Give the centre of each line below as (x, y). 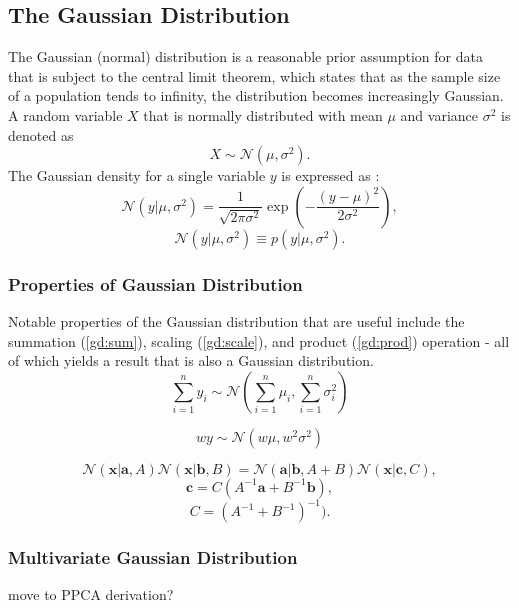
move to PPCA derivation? (91, 594)
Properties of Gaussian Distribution (155, 283)
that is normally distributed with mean (263, 114)
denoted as (41, 134)
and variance (439, 114)
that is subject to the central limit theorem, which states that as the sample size (254, 75)
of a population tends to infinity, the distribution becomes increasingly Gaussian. (256, 95)
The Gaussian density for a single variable (137, 175)
